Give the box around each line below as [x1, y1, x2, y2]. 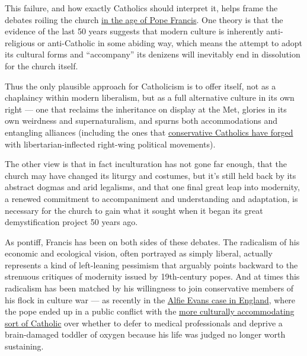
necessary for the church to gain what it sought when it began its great [5, 204, 263, 216]
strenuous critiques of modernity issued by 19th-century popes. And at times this [5, 270, 300, 283]
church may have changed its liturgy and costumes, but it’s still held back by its [5, 169, 296, 181]
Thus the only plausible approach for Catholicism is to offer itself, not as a [5, 79, 276, 92]
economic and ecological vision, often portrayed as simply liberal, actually [5, 247, 273, 259]
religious [5, 36, 35, 49]
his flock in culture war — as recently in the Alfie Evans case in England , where [5, 293, 296, 306]
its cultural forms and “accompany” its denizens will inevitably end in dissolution [5, 48, 300, 60]
